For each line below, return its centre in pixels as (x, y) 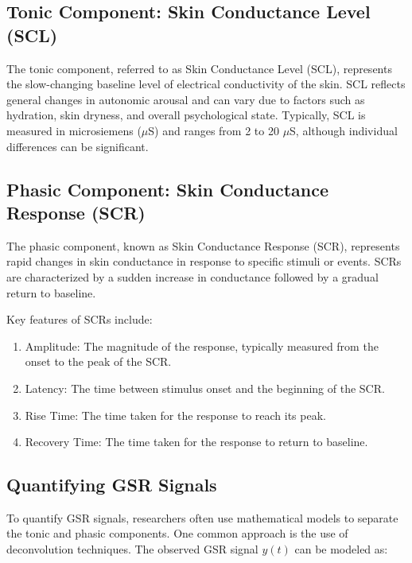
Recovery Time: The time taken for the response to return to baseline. (196, 442)
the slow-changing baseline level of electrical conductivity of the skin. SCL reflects (206, 84)
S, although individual (344, 130)
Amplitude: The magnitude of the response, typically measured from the (202, 346)
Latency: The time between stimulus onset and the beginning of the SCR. (205, 388)
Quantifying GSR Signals (112, 485)
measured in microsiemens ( (74, 130)
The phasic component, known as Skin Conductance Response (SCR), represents (203, 245)
